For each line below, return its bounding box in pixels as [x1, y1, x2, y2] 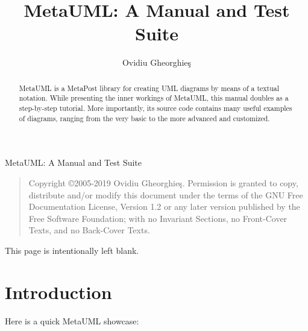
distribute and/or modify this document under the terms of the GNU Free [28, 188, 303, 201]
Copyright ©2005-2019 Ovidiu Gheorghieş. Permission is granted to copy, [28, 176, 298, 189]
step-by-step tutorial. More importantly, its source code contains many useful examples [19, 103, 292, 113]
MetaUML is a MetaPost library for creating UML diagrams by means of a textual [19, 83, 280, 93]
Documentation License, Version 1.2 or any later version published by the [28, 200, 300, 213]
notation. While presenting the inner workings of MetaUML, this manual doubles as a [19, 93, 289, 103]
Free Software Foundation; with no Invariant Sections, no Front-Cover [28, 212, 288, 224]
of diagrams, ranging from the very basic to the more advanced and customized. [19, 113, 270, 123]
